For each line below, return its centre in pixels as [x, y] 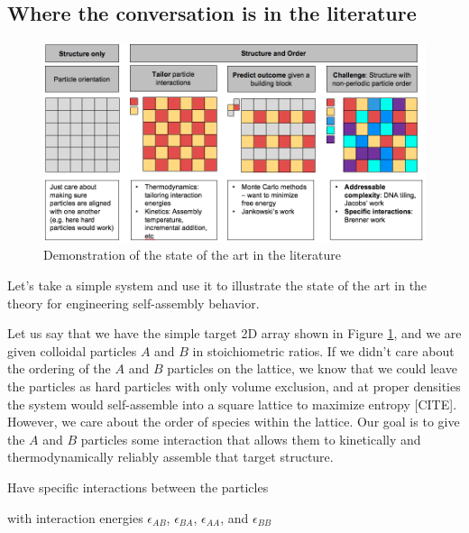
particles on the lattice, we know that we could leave [312, 368]
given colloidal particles [72, 350]
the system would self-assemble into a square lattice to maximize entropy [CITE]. [232, 404]
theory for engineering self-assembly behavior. [133, 303]
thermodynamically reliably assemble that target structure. [170, 457]
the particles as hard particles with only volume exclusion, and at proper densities [234, 386]
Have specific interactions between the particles [138, 487]
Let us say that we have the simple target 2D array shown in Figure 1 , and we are [234, 333]
